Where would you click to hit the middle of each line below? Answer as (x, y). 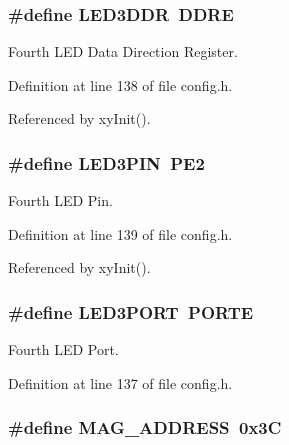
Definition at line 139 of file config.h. (120, 233)
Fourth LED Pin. (60, 200)
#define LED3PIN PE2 (106, 162)
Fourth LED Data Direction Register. (123, 51)
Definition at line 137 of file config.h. (120, 382)
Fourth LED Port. (63, 349)
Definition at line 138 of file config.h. (120, 84)
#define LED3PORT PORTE (131, 311)
